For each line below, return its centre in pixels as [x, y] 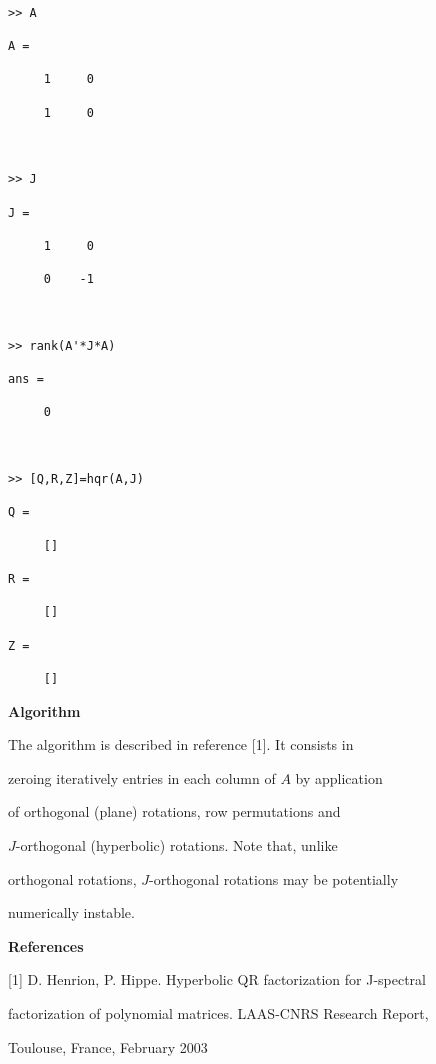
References [46, 945]
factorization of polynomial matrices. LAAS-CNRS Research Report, [218, 1012]
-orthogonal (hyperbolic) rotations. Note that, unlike [176, 844]
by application [339, 777]
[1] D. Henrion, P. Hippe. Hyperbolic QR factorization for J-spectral [217, 979]
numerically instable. [71, 912]
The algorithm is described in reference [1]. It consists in [181, 744]
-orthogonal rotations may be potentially [273, 878]
